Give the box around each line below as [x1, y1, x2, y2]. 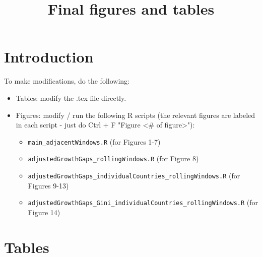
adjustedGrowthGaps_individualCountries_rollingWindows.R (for [28, 170, 240, 180]
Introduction [4, 46, 94, 67]
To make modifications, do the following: [4, 76, 129, 86]
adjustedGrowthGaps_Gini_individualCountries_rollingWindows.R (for [28, 197, 258, 208]
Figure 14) [28, 207, 60, 217]
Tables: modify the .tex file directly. [16, 92, 126, 103]
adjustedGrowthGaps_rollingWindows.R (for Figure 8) [28, 153, 199, 164]
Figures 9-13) [28, 180, 69, 190]
